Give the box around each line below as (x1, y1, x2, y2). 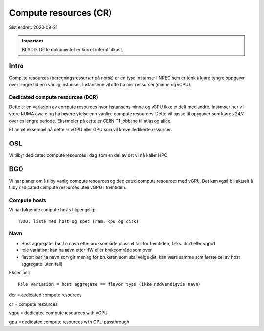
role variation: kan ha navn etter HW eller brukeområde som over (21, 247, 152, 253)
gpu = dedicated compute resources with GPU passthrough (9, 319, 130, 325)
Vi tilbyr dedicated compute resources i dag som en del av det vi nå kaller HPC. (9, 152, 169, 158)
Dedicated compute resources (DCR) (9, 94, 98, 101)
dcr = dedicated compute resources (9, 292, 82, 298)
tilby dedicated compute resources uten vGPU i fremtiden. (9, 185, 127, 190)
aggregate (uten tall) (21, 261, 63, 267)
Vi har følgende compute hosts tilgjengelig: (9, 207, 96, 213)
